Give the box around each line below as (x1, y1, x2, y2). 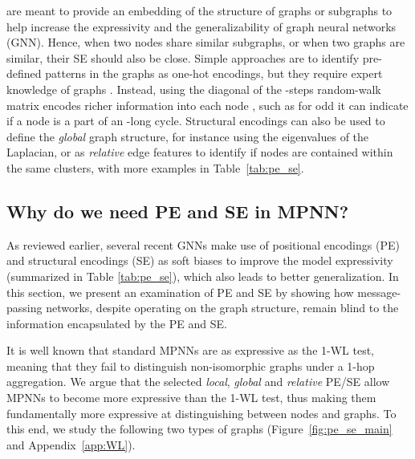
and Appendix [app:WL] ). (6, 436, 136, 453)
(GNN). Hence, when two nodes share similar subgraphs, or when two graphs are (6, 34, 405, 51)
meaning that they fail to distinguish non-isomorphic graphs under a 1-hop (6, 357, 375, 374)
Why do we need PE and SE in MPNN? (6, 198, 349, 223)
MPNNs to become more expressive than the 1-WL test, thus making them (6, 389, 376, 406)
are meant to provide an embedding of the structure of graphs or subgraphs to (6, 2, 393, 18)
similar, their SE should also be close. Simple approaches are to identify (6, 49, 360, 66)
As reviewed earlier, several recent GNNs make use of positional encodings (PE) (6, 236, 400, 253)
